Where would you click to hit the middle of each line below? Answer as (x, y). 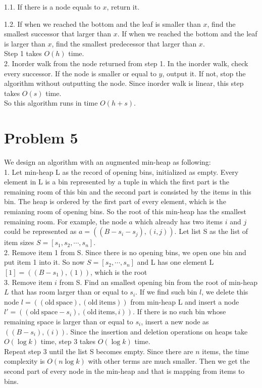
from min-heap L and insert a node (185, 301)
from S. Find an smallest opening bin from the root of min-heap (159, 282)
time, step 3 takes (68, 341)
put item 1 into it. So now (44, 262)
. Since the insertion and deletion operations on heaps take (157, 331)
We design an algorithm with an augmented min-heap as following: (108, 162)
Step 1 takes (23, 53)
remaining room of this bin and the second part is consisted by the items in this (128, 191)
